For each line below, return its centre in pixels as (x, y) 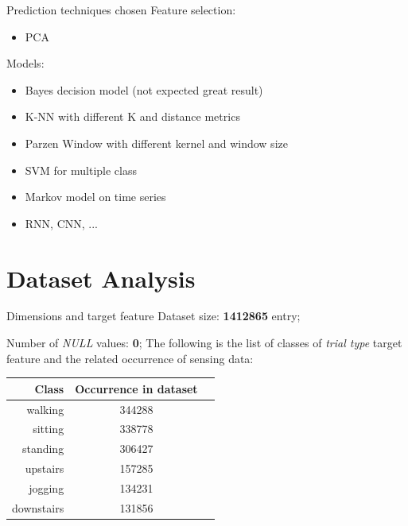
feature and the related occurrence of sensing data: (130, 358)
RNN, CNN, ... (61, 223)
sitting (49, 429)
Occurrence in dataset (136, 388)
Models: (25, 63)
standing (43, 449)
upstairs (45, 468)
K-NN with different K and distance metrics (132, 116)
